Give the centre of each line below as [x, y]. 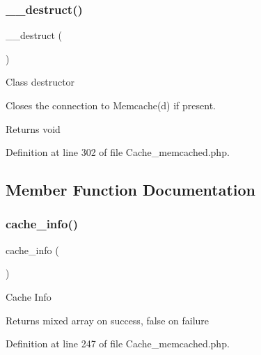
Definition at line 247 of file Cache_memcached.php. [118, 344]
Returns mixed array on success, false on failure [108, 320]
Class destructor [40, 82]
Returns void [33, 128]
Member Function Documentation [131, 190]
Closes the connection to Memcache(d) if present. [111, 105]
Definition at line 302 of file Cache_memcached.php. [118, 152]
